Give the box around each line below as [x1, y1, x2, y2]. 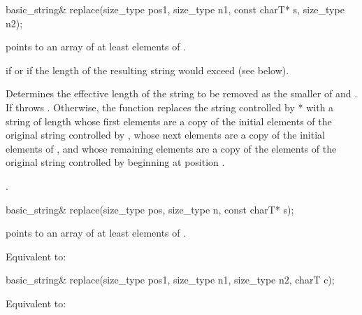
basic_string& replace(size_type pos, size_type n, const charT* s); [6, 202, 294, 216]
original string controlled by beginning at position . [6, 155, 225, 169]
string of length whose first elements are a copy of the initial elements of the [6, 113, 332, 128]
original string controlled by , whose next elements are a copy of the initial [6, 127, 325, 142]
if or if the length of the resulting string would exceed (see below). [6, 62, 289, 77]
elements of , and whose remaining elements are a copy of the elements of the [6, 141, 337, 155]
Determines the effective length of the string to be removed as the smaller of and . [6, 86, 358, 101]
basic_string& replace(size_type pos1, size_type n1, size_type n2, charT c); [6, 272, 335, 287]
